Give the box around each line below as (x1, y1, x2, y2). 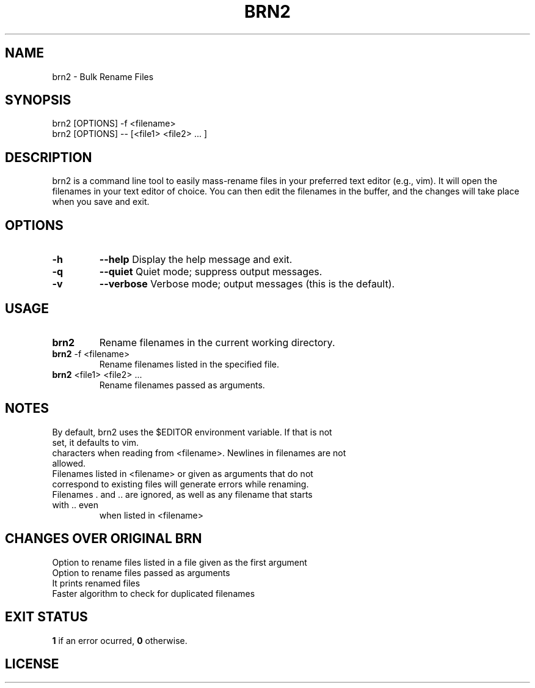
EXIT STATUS (5, 609, 88, 625)
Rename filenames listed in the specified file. (99, 358, 280, 369)
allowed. (52, 457, 86, 468)
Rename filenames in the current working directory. (99, 336, 335, 349)
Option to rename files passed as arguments (52, 567, 230, 578)
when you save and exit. (52, 196, 150, 207)
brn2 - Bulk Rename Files (52, 71, 154, 82)
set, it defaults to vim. (52, 437, 139, 448)
